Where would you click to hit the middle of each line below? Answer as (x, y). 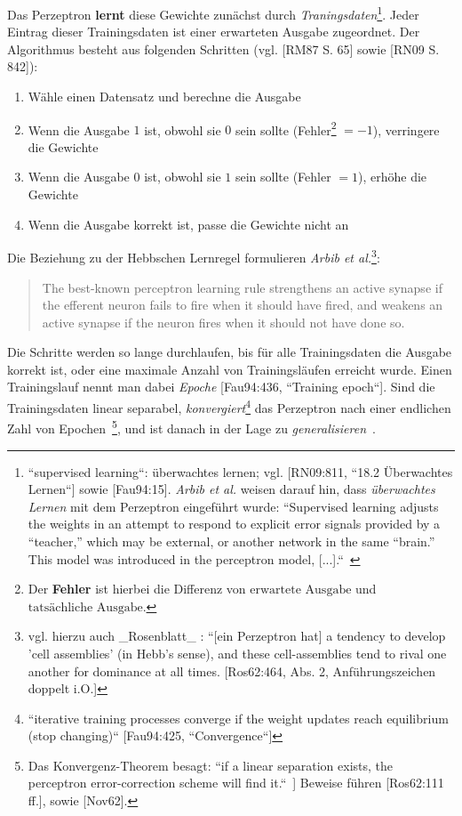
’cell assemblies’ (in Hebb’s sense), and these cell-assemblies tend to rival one (237, 653)
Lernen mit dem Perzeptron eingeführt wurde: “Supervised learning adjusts (233, 506)
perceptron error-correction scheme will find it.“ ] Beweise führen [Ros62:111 (236, 783)
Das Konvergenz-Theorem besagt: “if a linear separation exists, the (210, 765)
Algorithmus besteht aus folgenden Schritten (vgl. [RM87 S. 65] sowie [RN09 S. (223, 48)
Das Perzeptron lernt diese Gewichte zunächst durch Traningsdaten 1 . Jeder (213, 13)
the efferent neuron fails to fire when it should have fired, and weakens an (243, 305)
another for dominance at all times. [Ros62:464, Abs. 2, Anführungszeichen (232, 671)
